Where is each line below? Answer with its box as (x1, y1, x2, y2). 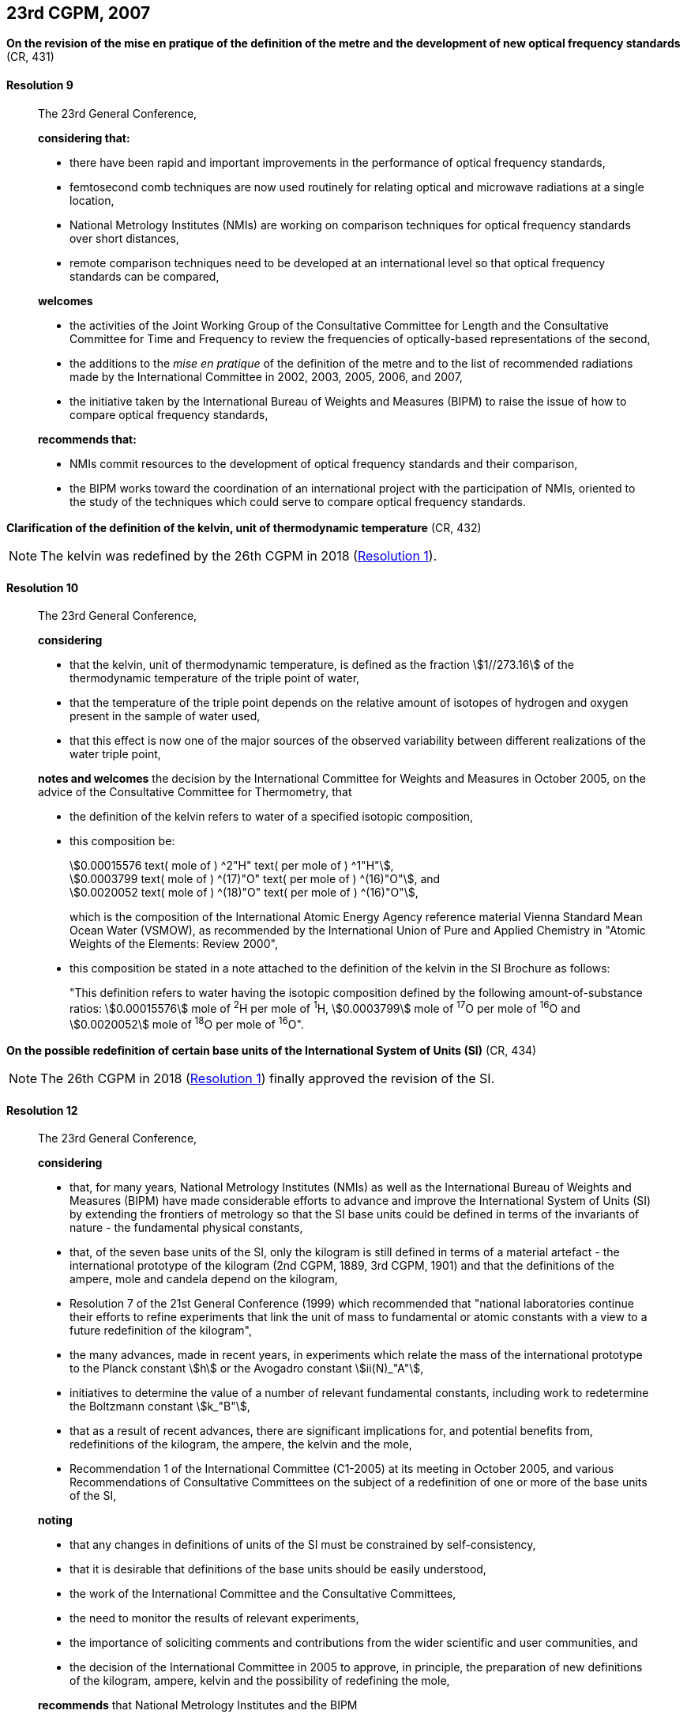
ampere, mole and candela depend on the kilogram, (69, 1272, 338, 1286)
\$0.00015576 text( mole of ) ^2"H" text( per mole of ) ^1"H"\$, (69, 859, 394, 873)
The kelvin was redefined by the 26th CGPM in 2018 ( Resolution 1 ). (40, 548, 437, 564)
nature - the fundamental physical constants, (69, 1221, 303, 1235)
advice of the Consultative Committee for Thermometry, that (38, 785, 352, 799)
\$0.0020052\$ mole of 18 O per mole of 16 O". (69, 1014, 304, 1031)
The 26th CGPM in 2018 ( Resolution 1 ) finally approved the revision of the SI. (40, 1070, 495, 1086)
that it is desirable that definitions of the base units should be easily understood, (69, 1562, 486, 1576)
